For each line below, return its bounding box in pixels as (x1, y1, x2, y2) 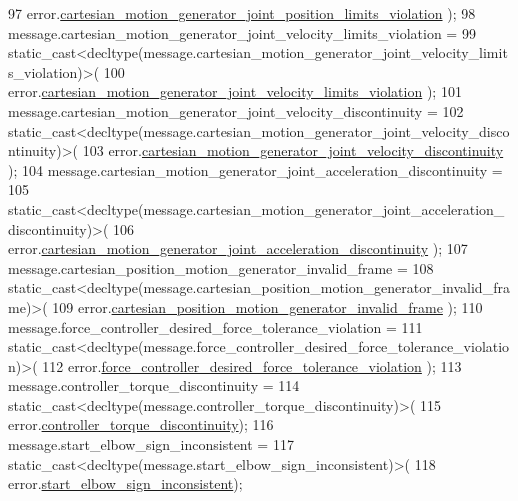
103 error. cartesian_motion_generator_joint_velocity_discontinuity (82, 140, 504, 161)
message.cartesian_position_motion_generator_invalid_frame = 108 (8, 257, 434, 278)
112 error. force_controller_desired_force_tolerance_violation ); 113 (42, 355, 462, 376)
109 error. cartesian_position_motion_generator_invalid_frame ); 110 (52, 296, 483, 317)
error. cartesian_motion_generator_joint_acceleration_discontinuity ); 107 (8, 238, 468, 259)
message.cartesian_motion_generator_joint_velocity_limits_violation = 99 (8, 22, 476, 43)
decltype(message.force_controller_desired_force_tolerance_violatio (87, 336, 510, 357)
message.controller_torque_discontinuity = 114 (8, 375, 300, 396)
